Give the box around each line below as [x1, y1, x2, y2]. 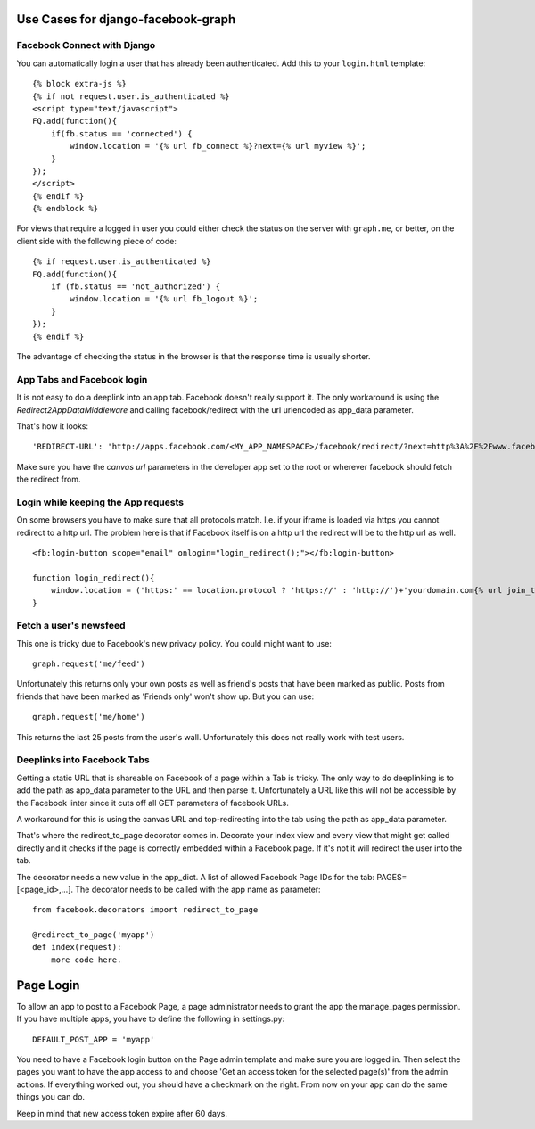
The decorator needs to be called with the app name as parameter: [74, 884, 321, 894]
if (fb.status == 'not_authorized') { [50, 282, 221, 292]
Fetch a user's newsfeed [16, 620, 126, 632]
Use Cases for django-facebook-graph [16, 12, 236, 27]
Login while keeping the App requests [16, 496, 185, 508]
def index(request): [32, 942, 122, 952]
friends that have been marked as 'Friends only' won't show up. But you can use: [16, 691, 315, 702]
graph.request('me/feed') [32, 659, 146, 669]
